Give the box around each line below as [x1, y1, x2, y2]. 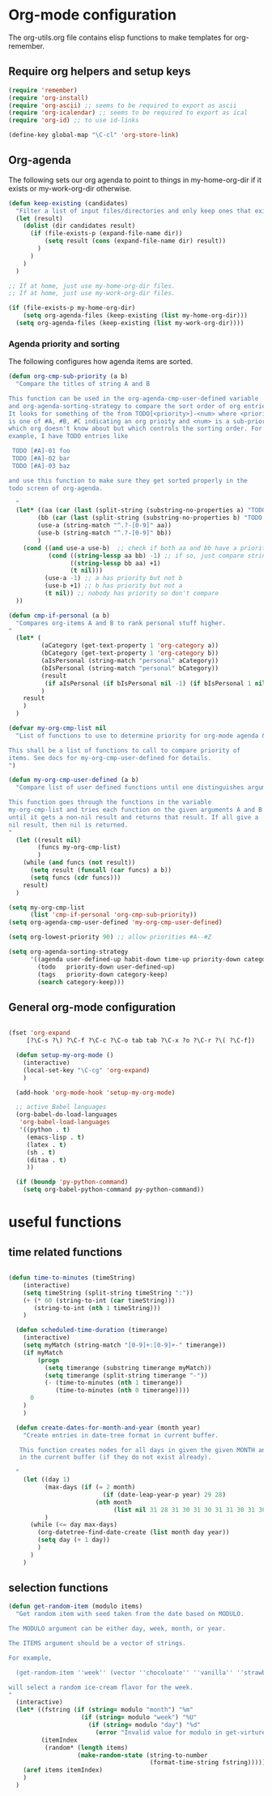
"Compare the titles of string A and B [15, 380, 151, 389]
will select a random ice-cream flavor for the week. [8, 1683, 194, 1691]
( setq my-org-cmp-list [8, 903, 85, 912]
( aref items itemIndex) [23, 1766, 104, 1774]
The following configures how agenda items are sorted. [8, 357, 193, 367]
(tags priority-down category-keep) [37, 970, 168, 978]
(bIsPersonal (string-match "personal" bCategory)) [40, 664, 219, 672]
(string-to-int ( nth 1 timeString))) [33, 1304, 161, 1312]
